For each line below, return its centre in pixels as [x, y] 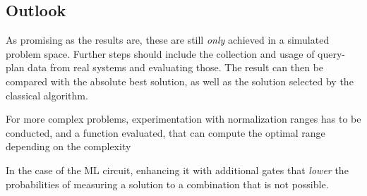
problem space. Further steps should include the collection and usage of [160, 53]
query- [332, 53]
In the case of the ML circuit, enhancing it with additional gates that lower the [177, 170]
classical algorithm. [47, 95]
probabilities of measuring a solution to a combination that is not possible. [167, 184]
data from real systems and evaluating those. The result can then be [176, 67]
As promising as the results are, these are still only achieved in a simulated [168, 40]
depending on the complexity [68, 146]
